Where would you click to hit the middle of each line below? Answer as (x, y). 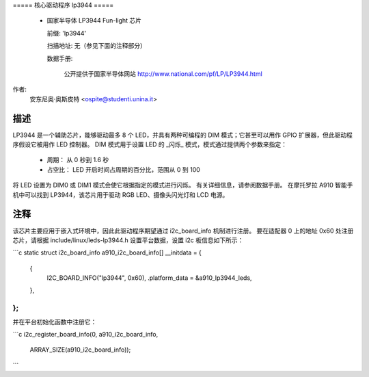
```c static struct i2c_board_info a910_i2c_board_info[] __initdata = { (107, 252)
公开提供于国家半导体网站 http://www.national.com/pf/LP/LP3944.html (163, 74)
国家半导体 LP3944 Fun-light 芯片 (94, 21)
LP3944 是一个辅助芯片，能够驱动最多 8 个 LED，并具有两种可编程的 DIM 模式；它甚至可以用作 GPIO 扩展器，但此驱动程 (183, 135)
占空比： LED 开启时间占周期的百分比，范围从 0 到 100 (124, 169)
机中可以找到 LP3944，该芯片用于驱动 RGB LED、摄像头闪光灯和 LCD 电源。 (121, 194)
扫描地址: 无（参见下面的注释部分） (96, 46)
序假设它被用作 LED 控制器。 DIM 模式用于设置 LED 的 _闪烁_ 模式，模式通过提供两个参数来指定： (150, 144)
